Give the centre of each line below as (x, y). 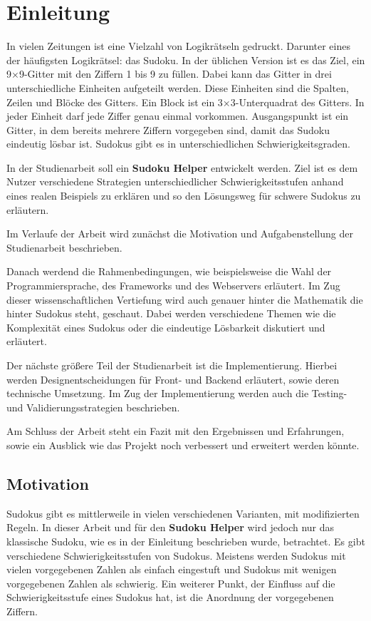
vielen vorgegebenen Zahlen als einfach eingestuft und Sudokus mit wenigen (172, 569)
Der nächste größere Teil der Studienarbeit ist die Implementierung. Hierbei (172, 365)
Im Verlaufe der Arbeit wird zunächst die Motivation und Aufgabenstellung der (180, 233)
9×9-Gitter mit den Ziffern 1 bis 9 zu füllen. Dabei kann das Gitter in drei (169, 74)
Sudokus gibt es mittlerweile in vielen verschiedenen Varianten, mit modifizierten (183, 513)
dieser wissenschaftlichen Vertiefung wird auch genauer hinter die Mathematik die (185, 299)
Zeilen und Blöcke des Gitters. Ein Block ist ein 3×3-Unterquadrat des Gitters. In (185, 102)
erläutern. (28, 209)
